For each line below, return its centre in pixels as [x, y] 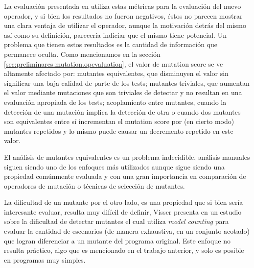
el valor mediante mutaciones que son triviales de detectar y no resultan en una [123, 92]
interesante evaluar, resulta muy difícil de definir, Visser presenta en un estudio [123, 211]
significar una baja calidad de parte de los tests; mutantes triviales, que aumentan [127, 83]
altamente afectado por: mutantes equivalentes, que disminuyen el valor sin [116, 73]
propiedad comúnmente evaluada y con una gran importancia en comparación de [125, 176]
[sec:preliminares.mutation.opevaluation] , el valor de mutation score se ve [114, 63]
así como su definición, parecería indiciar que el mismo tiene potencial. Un [115, 35]
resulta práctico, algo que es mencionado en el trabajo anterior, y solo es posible [124, 250]
